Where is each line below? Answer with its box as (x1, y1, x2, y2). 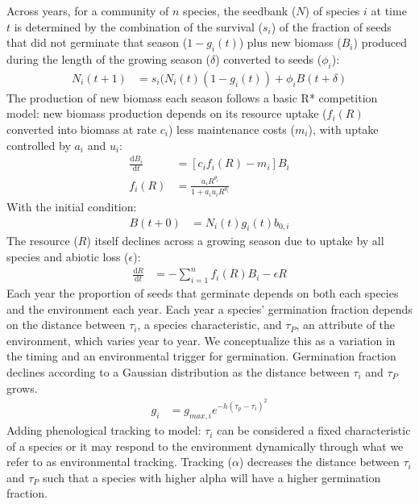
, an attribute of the (296, 316, 396, 333)
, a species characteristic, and (137, 316, 282, 333)
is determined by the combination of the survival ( (14, 18, 263, 35)
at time (371, 2, 407, 19)
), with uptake (308, 121, 379, 137)
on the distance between (6, 316, 126, 333)
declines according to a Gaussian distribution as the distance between (6, 363, 350, 380)
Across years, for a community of (6, 2, 169, 19)
